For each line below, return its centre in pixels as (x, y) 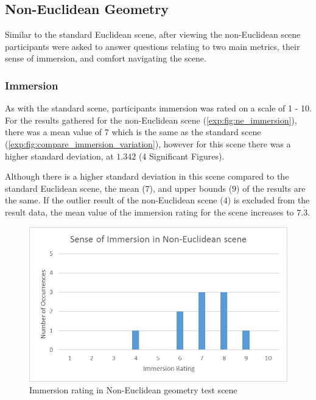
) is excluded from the (269, 200)
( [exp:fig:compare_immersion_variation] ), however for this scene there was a (148, 143)
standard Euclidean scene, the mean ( (75, 188)
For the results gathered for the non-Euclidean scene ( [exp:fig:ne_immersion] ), (151, 120)
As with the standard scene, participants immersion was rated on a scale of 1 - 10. (158, 108)
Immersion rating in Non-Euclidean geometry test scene (133, 390)
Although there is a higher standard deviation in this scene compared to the (147, 176)
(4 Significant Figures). (181, 156)
